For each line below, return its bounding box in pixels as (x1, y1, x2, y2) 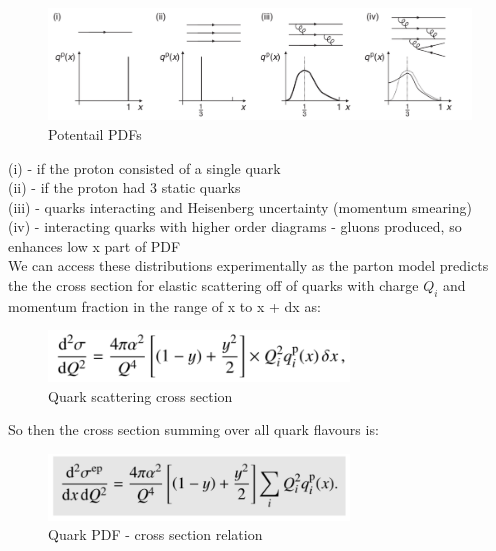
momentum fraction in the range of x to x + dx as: (8, 295, 321, 316)
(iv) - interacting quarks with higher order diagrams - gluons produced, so (8, 216, 462, 237)
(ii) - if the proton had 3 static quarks (8, 177, 241, 198)
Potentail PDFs (48, 123, 142, 144)
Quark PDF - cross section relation (48, 524, 263, 545)
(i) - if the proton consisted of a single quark (8, 157, 281, 178)
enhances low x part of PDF (8, 235, 181, 256)
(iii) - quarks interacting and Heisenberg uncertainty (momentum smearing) (8, 196, 472, 217)
